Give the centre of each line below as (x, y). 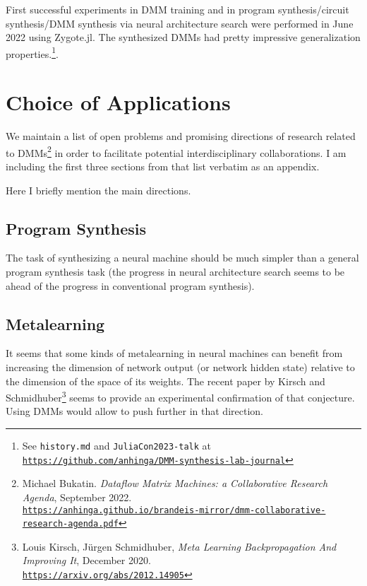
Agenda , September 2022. (77, 497)
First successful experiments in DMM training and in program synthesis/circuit (178, 9)
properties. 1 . (32, 52)
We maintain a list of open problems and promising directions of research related (181, 136)
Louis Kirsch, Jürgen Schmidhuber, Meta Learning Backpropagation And (179, 546)
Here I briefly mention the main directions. (98, 190)
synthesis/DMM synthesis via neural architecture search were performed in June (180, 23)
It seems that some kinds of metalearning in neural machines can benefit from (174, 353)
